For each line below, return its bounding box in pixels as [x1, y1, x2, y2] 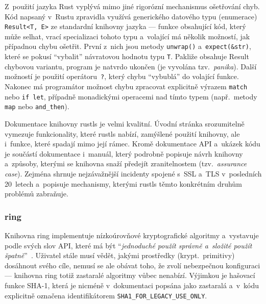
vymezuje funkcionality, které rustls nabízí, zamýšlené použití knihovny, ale [5, 128, 240, 139]
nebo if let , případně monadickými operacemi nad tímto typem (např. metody [5, 91, 257, 102]
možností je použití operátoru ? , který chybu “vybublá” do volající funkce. [5, 71, 239, 82]
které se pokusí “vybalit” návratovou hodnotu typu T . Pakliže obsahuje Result [5, 51, 249, 62]
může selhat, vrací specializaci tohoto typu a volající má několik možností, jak [5, 31, 250, 41]
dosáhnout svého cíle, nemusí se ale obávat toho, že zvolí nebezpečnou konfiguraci [5, 260, 260, 270]
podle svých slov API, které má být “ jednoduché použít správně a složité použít [5, 240, 252, 250]
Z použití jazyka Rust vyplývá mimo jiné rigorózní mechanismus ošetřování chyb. [5, 1, 260, 11]
